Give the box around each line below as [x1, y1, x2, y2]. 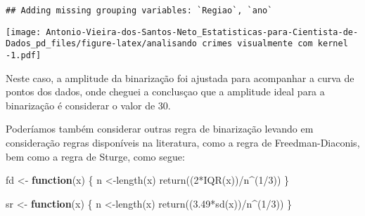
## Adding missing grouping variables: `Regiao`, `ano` [6, 6, 273, 15]
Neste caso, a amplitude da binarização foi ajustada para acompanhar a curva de [6, 70, 354, 85]
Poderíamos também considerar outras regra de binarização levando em [6, 121, 314, 136]
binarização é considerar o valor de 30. [6, 97, 171, 112]
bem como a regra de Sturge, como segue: [6, 149, 185, 163]
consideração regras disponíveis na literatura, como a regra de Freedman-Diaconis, [6, 135, 360, 149]
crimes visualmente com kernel [202, 39, 348, 49]
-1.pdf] [6, 50, 41, 60]
